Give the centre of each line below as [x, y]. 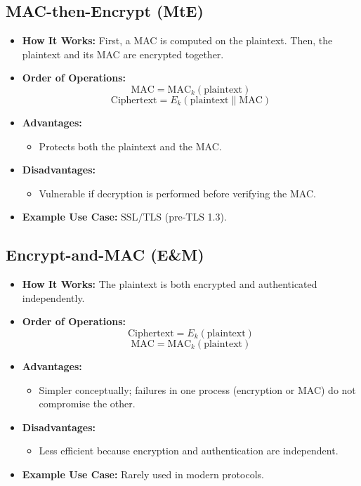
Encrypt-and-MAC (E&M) [105, 255]
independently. [53, 297]
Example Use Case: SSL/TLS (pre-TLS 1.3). [124, 217]
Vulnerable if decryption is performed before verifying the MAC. [177, 193]
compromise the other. [87, 403]
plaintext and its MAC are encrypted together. [123, 54]
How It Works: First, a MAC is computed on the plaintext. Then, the [177, 40]
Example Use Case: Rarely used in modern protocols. [143, 474]
